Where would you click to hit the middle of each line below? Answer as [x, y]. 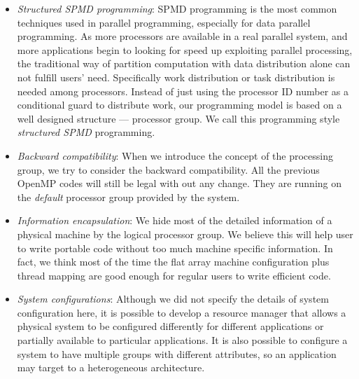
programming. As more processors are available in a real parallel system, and [182, 36]
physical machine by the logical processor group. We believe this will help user [185, 234]
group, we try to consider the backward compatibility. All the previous [168, 169]
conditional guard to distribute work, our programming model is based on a [179, 105]
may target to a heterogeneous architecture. [111, 367]
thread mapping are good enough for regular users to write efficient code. [174, 275]
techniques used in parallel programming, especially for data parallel [164, 22]
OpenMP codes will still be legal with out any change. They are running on [179, 183]
